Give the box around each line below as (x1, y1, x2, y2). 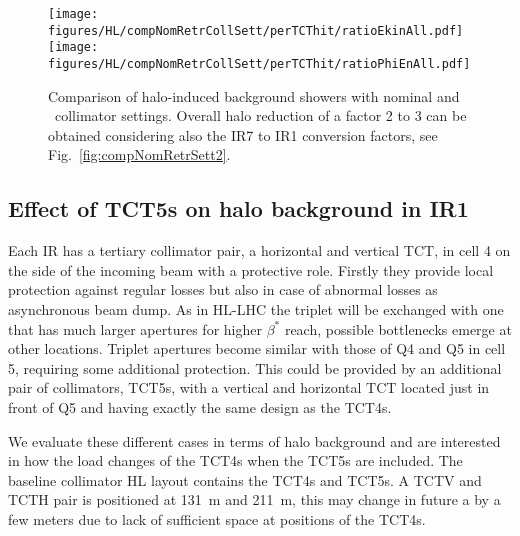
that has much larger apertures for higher (8, 318, 262, 339)
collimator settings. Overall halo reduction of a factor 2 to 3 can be (54, 105, 467, 126)
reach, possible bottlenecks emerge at (284, 318, 512, 339)
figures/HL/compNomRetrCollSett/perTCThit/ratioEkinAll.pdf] (48, 23, 464, 38)
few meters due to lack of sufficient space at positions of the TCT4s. (8, 508, 426, 529)
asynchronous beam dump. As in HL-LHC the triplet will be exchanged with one (8, 298, 504, 319)
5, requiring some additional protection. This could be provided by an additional (8, 357, 502, 378)
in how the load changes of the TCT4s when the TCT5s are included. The (8, 450, 463, 471)
